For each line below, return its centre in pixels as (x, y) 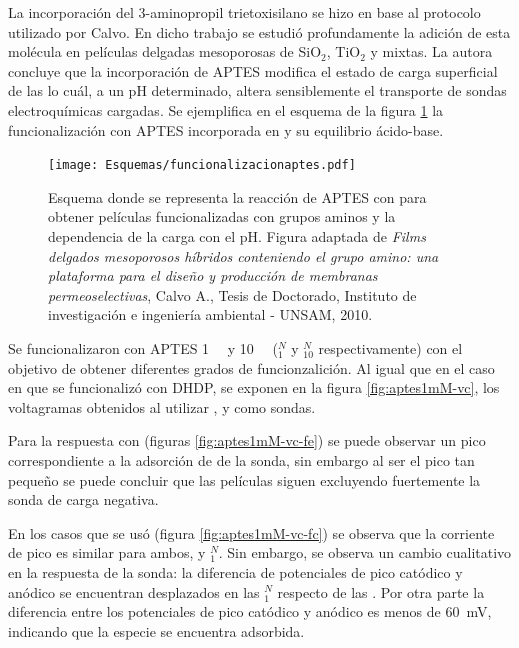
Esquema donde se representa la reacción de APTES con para (237, 196)
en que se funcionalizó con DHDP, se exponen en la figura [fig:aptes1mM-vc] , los (254, 387)
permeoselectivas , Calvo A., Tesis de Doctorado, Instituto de (232, 294)
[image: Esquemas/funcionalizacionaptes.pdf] (202, 165)
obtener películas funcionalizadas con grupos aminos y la (222, 216)
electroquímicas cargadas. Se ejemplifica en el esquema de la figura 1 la (226, 109)
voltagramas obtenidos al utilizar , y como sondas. (162, 406)
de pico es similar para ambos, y (107, 552)
